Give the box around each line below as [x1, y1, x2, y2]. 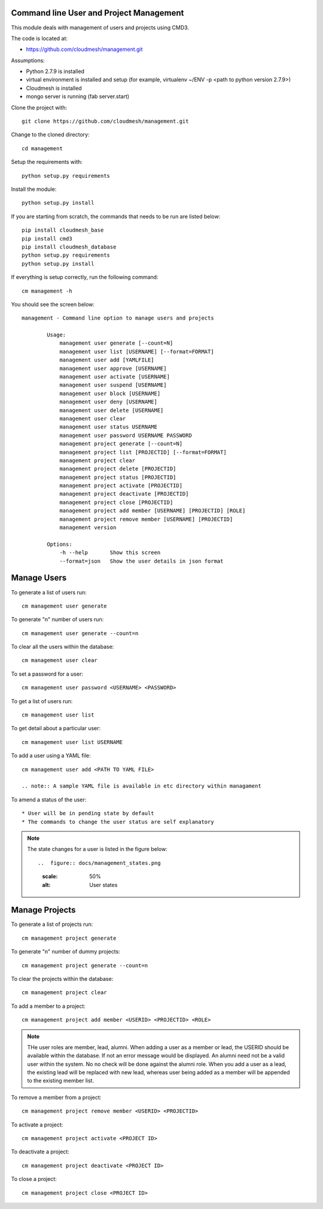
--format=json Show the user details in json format [59, 557, 224, 564]
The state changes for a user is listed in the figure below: [27, 846, 167, 853]
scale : [42, 873, 58, 880]
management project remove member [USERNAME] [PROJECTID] [59, 515, 233, 523]
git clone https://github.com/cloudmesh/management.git [22, 118, 189, 125]
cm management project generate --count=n [22, 962, 148, 969]
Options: [47, 540, 72, 548]
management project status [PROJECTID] [59, 473, 176, 481]
